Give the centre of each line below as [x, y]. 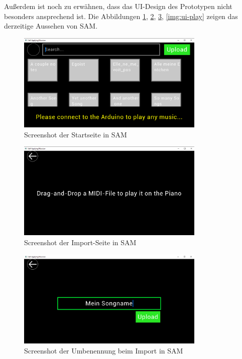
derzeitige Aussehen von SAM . [51, 26]
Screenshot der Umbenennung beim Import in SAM [104, 350]
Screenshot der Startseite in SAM [76, 134]
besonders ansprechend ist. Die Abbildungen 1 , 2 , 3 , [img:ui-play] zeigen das [121, 16]
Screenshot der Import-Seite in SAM [80, 242]
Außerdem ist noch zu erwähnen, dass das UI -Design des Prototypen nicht [118, 6]
